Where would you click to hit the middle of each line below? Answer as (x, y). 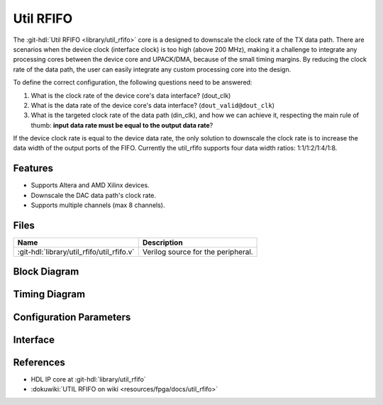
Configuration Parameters (72, 317)
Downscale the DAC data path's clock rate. (93, 195)
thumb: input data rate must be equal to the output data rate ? (122, 125)
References (39, 362)
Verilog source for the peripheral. (198, 252)
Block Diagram (46, 272)
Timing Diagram (49, 294)
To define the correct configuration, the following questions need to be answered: (133, 82)
